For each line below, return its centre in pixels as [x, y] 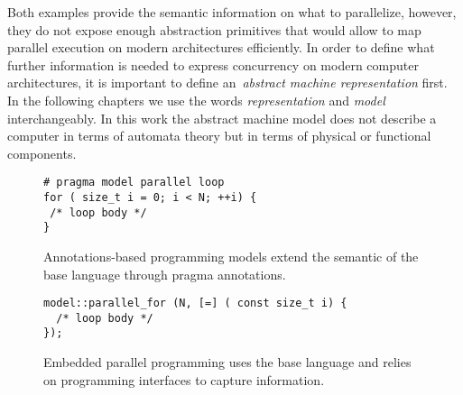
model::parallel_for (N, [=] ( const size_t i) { [195, 303]
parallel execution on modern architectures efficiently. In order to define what [221, 47]
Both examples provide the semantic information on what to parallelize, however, [232, 12]
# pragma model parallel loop [134, 183]
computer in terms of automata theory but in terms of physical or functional [219, 136]
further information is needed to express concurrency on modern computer [213, 64]
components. [42, 153]
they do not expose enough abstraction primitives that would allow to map [214, 29]
